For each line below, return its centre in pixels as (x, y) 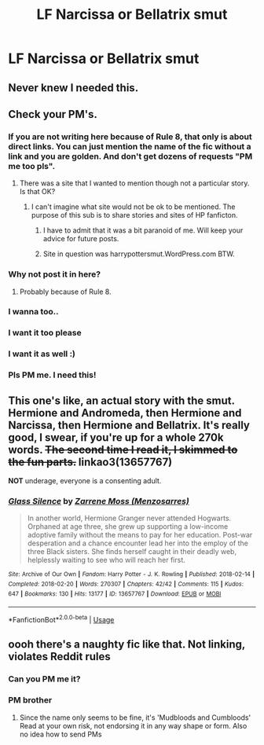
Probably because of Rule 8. (65, 292)
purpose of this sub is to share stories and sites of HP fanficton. (134, 215)
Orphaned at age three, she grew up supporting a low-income (128, 527)
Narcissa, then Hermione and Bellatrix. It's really (129, 425)
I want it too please (45, 333)
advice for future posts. (81, 239)
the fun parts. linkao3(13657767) (90, 462)
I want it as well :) (42, 354)
